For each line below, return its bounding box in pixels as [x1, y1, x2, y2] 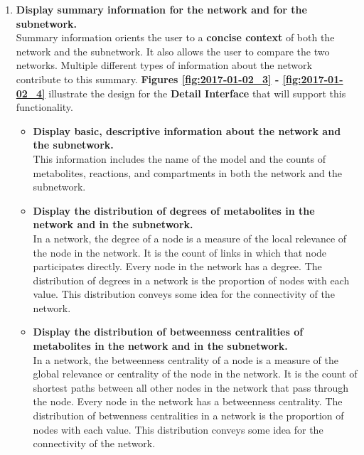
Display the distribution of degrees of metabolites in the [33, 203, 315, 218]
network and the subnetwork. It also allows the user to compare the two [16, 43, 330, 58]
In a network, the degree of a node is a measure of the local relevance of [33, 230, 347, 245]
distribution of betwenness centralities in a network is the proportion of [33, 408, 344, 423]
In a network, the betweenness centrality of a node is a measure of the [33, 352, 338, 367]
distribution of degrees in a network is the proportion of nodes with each [33, 272, 350, 287]
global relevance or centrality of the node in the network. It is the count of [33, 366, 358, 381]
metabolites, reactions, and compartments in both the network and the [33, 165, 342, 180]
